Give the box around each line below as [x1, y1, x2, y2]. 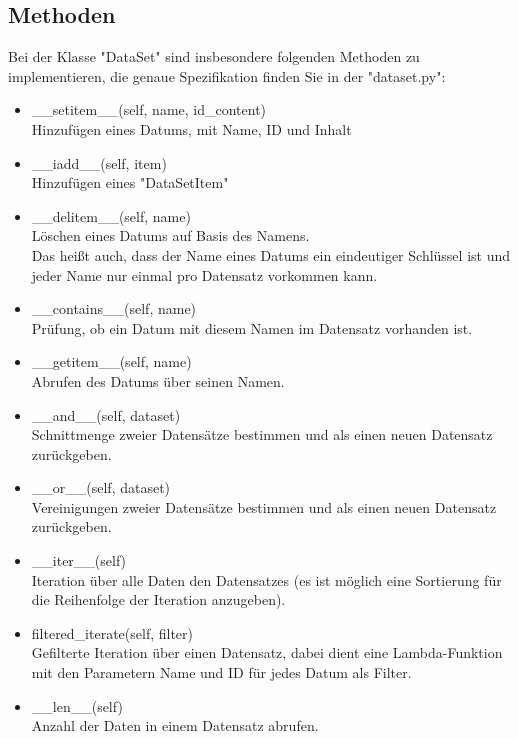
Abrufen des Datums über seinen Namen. [31, 370, 285, 391]
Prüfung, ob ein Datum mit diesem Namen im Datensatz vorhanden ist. [31, 317, 473, 338]
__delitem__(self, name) [31, 205, 191, 226]
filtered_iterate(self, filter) [31, 622, 194, 643]
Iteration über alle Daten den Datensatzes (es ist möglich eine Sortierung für [31, 569, 502, 590]
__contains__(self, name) [31, 298, 197, 319]
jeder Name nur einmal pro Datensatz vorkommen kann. [31, 264, 378, 285]
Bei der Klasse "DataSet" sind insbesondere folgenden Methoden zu [8, 46, 420, 67]
